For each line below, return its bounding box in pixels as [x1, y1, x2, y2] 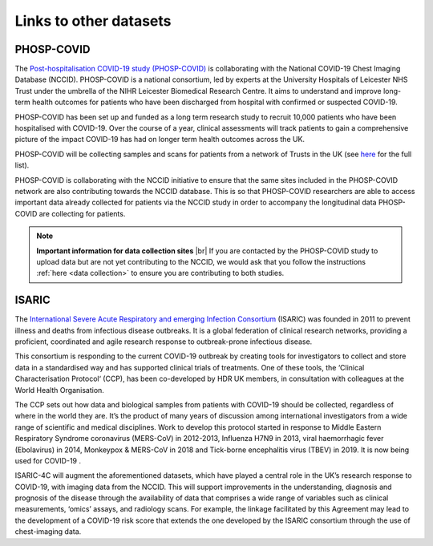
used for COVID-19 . [14, 455, 82, 465]
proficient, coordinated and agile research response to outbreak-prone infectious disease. [14, 337, 313, 346]
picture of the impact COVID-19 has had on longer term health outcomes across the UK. [14, 135, 305, 144]
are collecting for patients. [38, 208, 126, 218]
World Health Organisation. [14, 385, 104, 394]
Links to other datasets [14, 12, 172, 30]
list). [14, 160, 30, 170]
